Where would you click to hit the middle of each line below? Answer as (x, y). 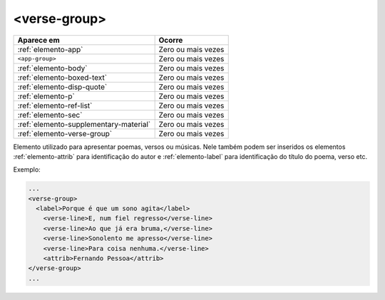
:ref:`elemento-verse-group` (65, 133)
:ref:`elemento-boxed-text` (62, 77)
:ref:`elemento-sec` (50, 115)
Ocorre (171, 40)
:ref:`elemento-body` (52, 68)
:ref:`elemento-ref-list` (55, 105)
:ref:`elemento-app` (50, 49)
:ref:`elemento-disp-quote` (62, 87)
